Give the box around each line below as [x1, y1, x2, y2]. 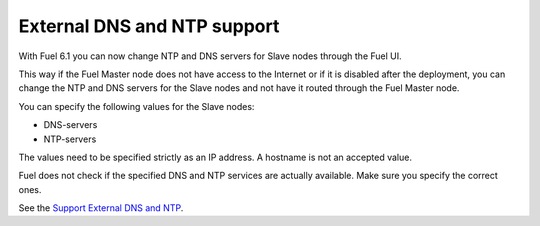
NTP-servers [43, 133, 97, 145]
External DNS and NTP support [18, 15, 280, 37]
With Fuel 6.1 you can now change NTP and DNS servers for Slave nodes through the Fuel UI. [18, 50, 402, 62]
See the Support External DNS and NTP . [18, 202, 184, 214]
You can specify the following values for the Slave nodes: [18, 100, 255, 112]
